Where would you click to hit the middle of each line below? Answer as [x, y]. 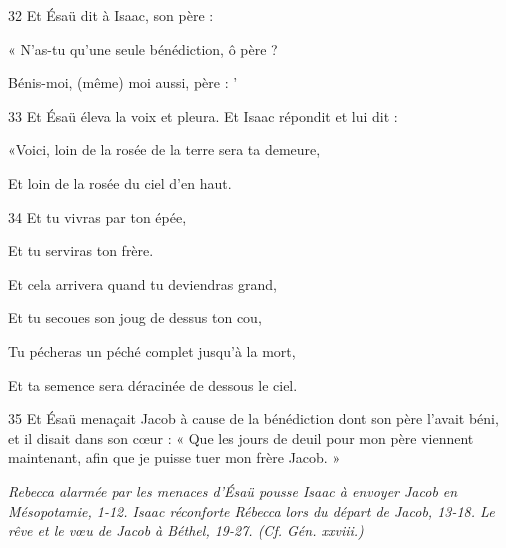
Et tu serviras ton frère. [81, 250]
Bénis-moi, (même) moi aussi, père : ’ [123, 82]
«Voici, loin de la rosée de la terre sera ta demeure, [164, 149]
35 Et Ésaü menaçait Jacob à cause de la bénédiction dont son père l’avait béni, [253, 418]
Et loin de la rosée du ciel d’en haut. [120, 182]
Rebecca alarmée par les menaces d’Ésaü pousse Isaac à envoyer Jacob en [233, 490]
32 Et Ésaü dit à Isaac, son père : [111, 15]
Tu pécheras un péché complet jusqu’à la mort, [152, 350]
